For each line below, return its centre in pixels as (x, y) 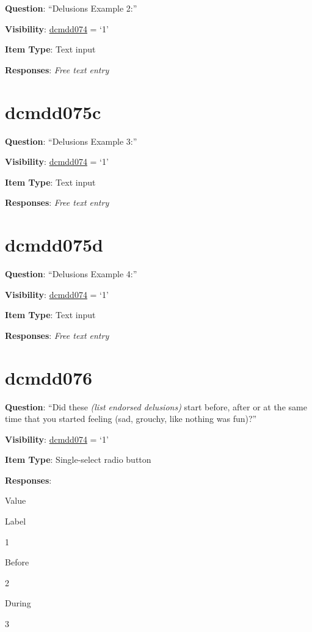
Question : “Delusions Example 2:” (71, 8)
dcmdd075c (53, 111)
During (18, 603)
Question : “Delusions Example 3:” (71, 141)
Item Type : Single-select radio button (78, 459)
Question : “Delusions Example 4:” (71, 274)
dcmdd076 (49, 377)
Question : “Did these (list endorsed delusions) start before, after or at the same (156, 406)
